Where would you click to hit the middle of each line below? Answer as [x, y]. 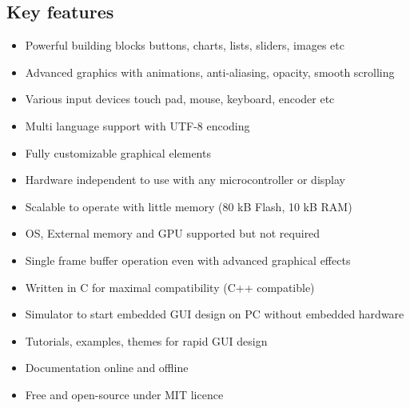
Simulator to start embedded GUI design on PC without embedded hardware [215, 314]
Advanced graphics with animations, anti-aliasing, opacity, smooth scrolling [210, 72]
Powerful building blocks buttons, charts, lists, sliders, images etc [185, 45]
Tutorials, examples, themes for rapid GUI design [146, 340]
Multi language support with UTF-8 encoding [137, 125]
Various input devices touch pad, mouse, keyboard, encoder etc [180, 99]
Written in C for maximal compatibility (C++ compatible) [170, 287]
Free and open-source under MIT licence [124, 394]
